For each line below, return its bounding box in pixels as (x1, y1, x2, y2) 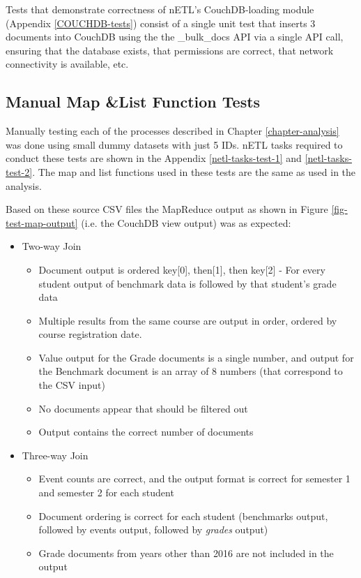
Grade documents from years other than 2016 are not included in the (38, 545, 334, 560)
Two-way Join (22, 239, 82, 253)
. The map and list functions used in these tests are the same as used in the (32, 164, 356, 179)
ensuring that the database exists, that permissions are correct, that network (6, 43, 334, 57)
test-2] (6, 164, 33, 179)
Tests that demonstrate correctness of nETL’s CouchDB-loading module (6, 2, 314, 16)
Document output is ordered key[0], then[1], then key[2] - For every (38, 262, 325, 276)
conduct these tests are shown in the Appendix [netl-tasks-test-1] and (6, 151, 302, 165)
